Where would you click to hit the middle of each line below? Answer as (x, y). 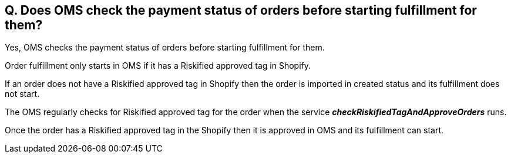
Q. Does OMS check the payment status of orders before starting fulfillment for (241, 10)
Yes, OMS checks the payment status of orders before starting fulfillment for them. (165, 48)
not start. (22, 94)
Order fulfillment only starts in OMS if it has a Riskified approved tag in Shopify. (158, 66)
